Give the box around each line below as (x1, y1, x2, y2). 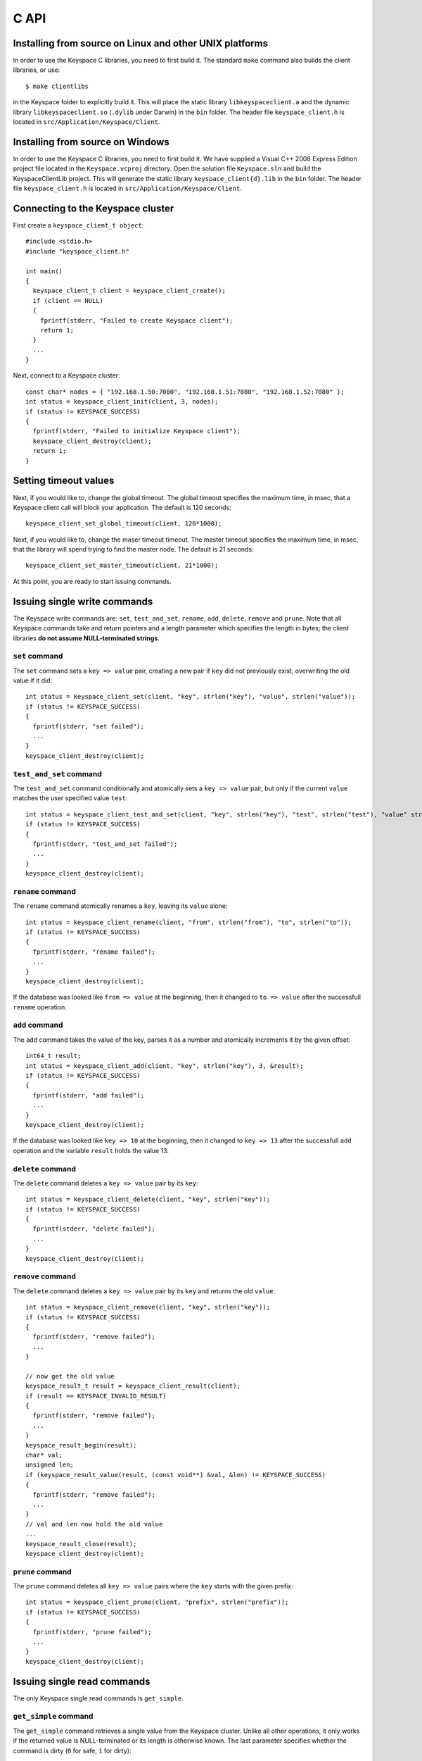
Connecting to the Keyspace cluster (13, 202, 174, 214)
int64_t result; (25, 1052, 82, 1060)
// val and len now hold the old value (25, 1520, 163, 1528)
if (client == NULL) (32, 297, 104, 304)
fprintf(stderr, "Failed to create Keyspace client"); (39, 316, 234, 324)
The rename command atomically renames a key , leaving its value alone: (13, 902, 228, 910)
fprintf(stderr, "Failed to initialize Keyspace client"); (32, 427, 241, 435)
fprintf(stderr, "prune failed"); (32, 1628, 152, 1636)
